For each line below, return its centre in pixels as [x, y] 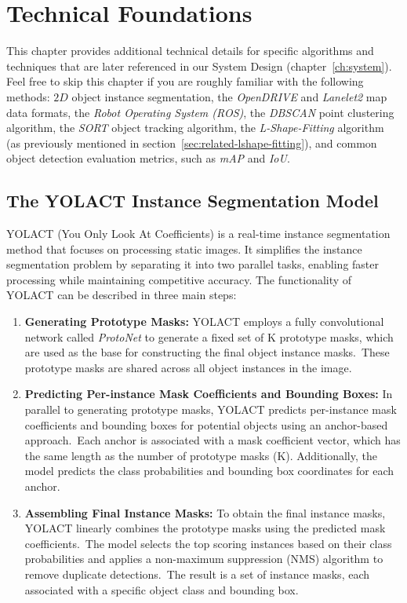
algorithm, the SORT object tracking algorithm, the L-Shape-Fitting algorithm [195, 128]
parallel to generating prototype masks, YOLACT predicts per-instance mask [211, 409]
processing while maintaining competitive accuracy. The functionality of [179, 279]
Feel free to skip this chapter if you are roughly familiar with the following [185, 81]
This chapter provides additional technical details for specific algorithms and [190, 51]
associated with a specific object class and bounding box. [162, 589]
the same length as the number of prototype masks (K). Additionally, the [201, 455]
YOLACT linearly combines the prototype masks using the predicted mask [205, 528]
